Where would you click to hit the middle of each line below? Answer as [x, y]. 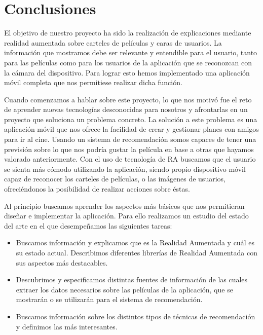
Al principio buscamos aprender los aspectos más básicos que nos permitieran [124, 206]
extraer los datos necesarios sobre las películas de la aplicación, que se [124, 289]
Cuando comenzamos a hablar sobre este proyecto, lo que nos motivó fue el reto [128, 99]
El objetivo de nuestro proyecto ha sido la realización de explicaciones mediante [128, 33]
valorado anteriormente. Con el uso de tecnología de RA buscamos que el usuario [130, 159]
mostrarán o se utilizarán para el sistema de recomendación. [109, 299]
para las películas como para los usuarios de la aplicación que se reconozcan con [128, 62]
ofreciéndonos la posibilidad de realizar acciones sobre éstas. [97, 189]
